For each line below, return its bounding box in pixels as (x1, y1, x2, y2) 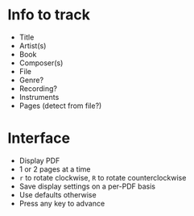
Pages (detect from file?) (19, 101, 102, 110)
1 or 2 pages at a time (19, 164, 91, 174)
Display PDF (19, 156, 60, 165)
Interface (7, 129, 70, 147)
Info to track (7, 6, 90, 24)
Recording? (19, 83, 58, 93)
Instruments (19, 92, 60, 102)
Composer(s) (19, 58, 64, 68)
